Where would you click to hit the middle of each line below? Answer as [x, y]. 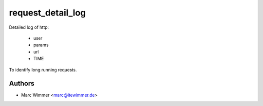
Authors [22, 83]
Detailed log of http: [29, 27]
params [41, 45]
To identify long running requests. [43, 70]
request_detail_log [47, 13]
